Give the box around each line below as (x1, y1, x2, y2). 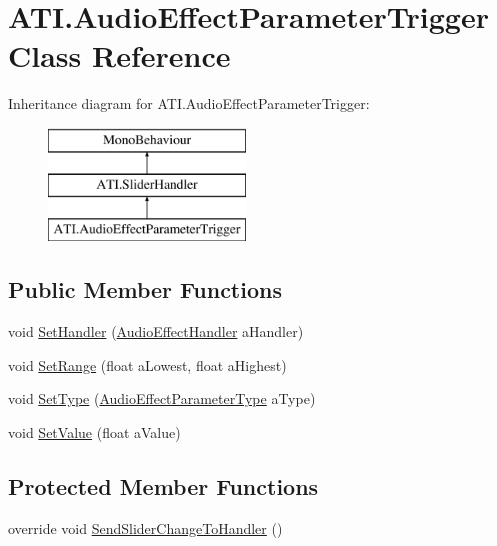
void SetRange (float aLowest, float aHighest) (8, 354, 287, 375)
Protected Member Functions (8, 470, 319, 501)
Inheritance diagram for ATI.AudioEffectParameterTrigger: (8, 93, 370, 114)
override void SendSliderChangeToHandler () (8, 517, 283, 538)
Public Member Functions (8, 274, 282, 305)
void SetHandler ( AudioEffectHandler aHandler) (8, 321, 304, 342)
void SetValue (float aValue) (8, 421, 181, 442)
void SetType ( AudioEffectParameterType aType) (8, 388, 316, 409)
